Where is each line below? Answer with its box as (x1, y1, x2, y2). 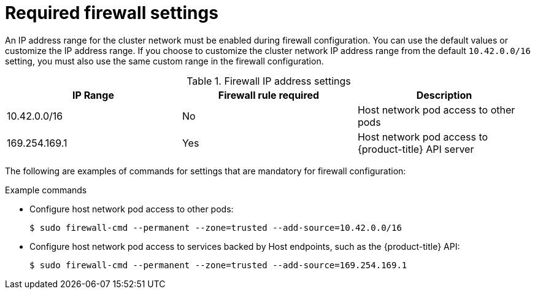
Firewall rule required (218, 88, 320, 101)
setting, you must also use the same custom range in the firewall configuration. (5, 55, 324, 66)
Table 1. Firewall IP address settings (187, 74, 351, 87)
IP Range (72, 88, 114, 101)
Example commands (5, 184, 87, 195)
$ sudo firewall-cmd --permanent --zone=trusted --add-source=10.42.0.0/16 (29, 222, 402, 233)
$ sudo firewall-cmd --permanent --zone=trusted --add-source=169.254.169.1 (29, 260, 407, 270)
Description (416, 88, 472, 101)
